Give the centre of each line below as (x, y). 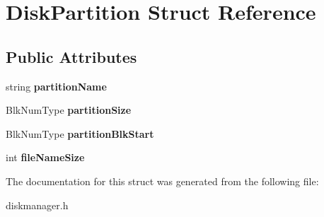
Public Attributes (71, 56)
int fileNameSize (45, 157)
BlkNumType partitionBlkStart (80, 133)
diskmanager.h (37, 205)
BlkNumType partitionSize (69, 110)
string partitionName (56, 86)
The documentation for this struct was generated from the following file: (162, 181)
